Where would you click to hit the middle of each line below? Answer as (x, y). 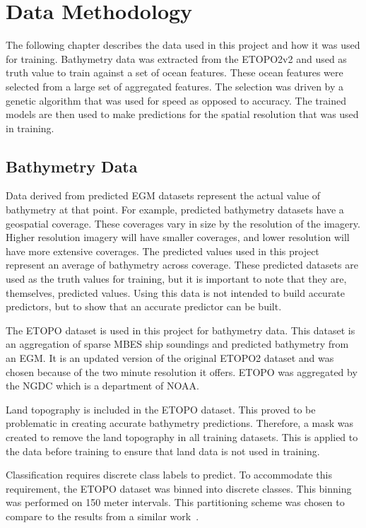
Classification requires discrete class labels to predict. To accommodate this (169, 475)
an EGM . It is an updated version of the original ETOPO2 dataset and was (170, 358)
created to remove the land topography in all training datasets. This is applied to (182, 436)
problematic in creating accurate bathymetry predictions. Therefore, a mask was (180, 423)
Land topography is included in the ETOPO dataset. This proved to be (161, 409)
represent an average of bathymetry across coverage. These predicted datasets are (182, 265)
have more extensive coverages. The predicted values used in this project (163, 251)
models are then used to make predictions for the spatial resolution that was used (182, 114)
